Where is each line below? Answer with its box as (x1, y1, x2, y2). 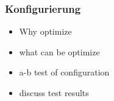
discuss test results (19, 86, 89, 99)
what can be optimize (19, 45, 100, 58)
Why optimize (19, 25, 72, 38)
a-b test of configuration (19, 66, 110, 78)
